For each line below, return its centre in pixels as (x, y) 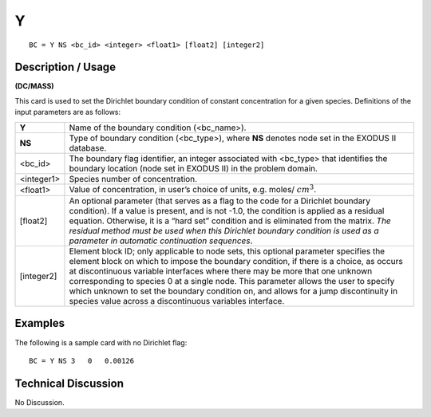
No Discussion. (40, 402)
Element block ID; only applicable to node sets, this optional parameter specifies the (227, 251)
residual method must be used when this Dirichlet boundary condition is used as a (224, 231)
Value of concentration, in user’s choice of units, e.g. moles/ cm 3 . (193, 189)
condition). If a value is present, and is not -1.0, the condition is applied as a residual (227, 211)
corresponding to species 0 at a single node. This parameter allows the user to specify (232, 281)
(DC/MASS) (35, 86)
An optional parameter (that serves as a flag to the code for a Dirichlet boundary (220, 201)
